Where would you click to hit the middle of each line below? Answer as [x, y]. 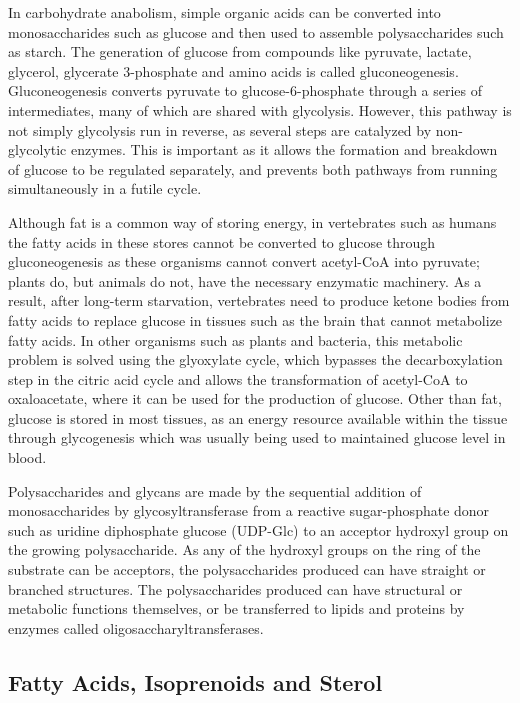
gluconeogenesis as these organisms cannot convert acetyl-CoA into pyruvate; [244, 261]
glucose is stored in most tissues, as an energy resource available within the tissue [258, 417]
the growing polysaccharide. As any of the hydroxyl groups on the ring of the [244, 549]
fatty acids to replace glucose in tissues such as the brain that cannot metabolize [255, 319]
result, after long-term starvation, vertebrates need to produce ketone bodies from [259, 300]
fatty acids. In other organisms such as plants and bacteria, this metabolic [235, 339]
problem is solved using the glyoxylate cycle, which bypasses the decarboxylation [255, 359]
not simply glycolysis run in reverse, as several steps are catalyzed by [220, 129]
